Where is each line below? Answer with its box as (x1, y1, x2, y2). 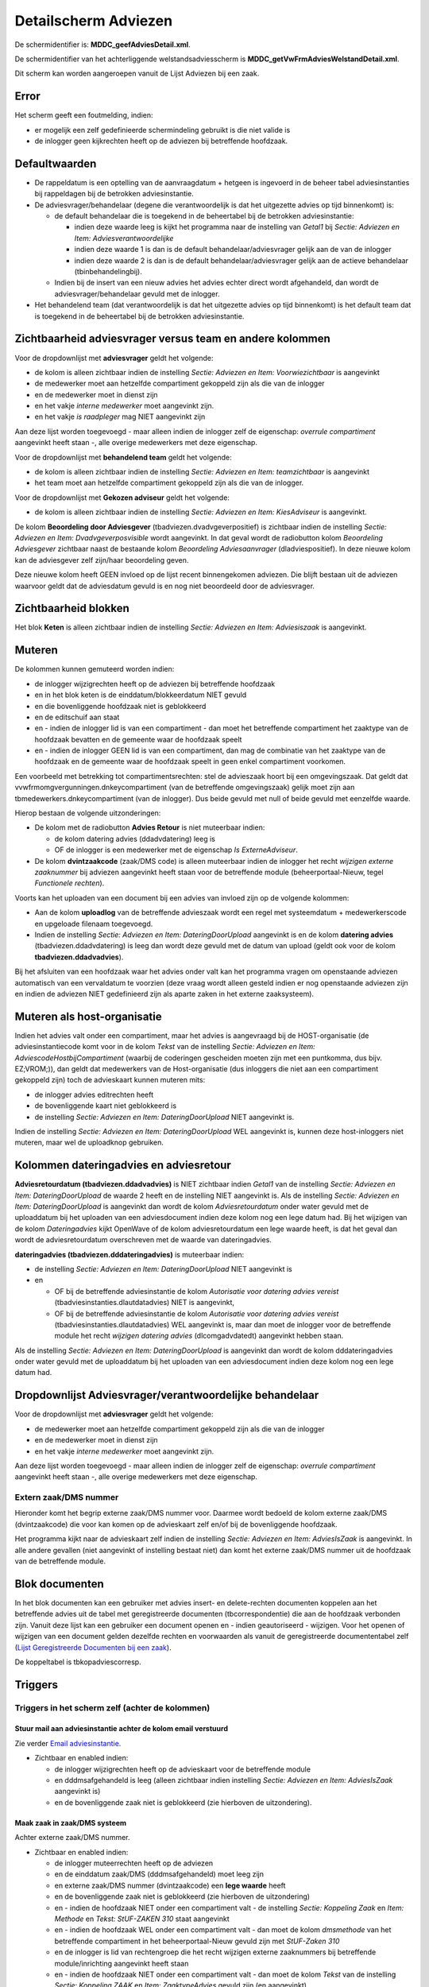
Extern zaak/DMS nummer (14, 1492, 119, 1503)
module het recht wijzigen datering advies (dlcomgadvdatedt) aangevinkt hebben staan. (54, 1331, 344, 1341)
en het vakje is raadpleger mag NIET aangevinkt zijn (34, 412, 206, 421)
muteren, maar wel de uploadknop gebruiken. (14, 1137, 164, 1148)
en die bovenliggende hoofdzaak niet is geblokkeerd (34, 701, 207, 711)
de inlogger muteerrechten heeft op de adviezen (54, 1858, 214, 1868)
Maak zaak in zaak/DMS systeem (14, 1818, 127, 1827)
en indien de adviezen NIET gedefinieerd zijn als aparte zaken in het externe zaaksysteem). (14, 989, 314, 998)
